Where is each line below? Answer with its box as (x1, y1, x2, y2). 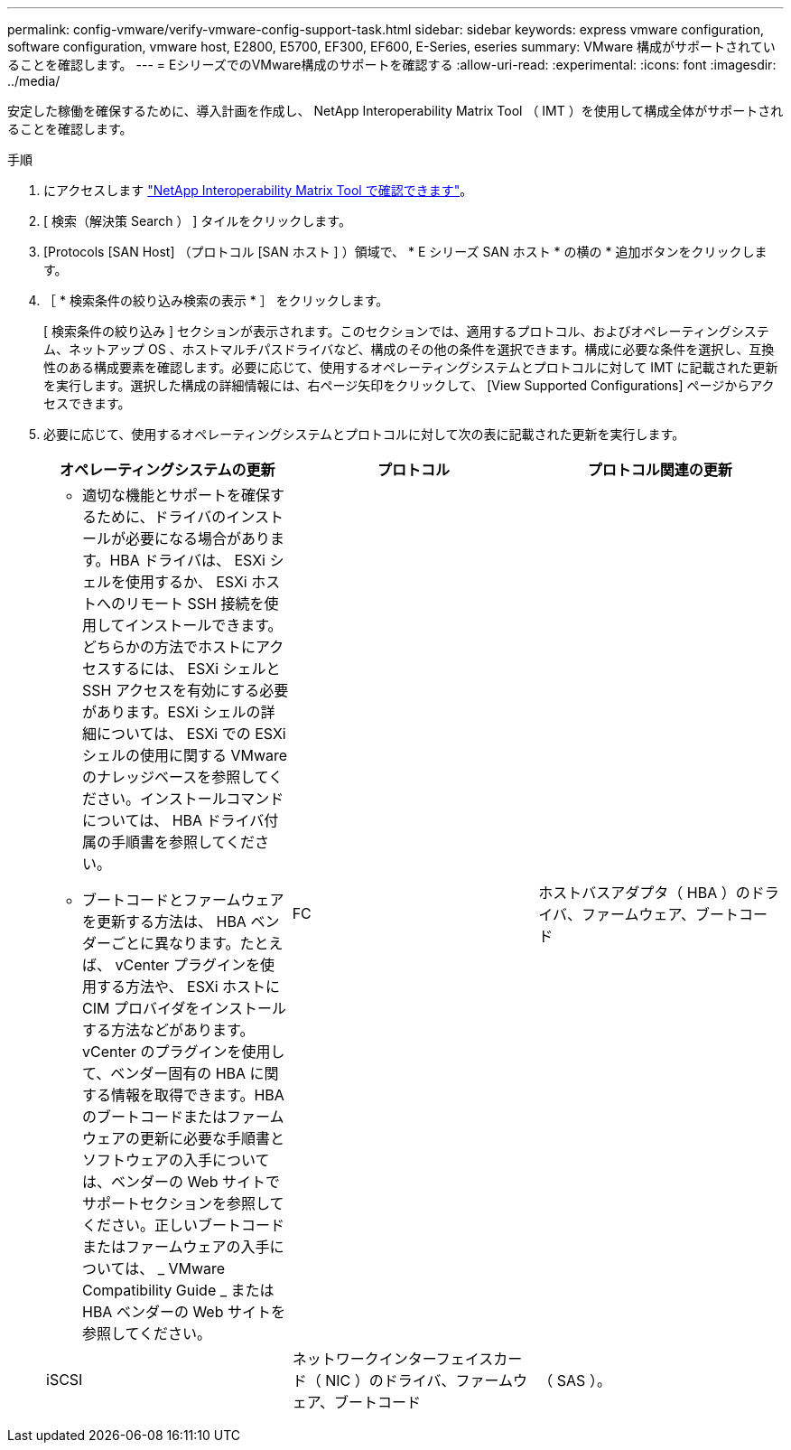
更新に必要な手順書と (140, 1129, 285, 1147)
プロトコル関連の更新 (587, 461, 732, 479)
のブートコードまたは (82, 1108, 228, 1126)
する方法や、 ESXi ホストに (97, 978, 281, 996)
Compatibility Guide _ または (82, 1281, 275, 1299)
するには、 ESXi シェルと (111, 660, 281, 678)
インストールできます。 (125, 616, 283, 634)
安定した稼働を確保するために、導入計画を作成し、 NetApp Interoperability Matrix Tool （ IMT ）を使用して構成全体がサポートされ (7, 103, 784, 118)
